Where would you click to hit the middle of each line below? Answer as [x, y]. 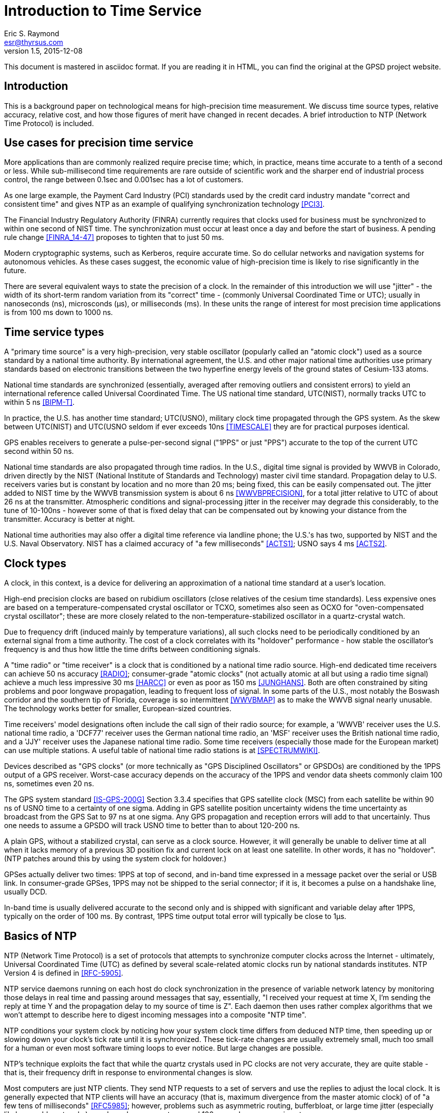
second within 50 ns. [39, 451]
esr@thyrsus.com [34, 42]
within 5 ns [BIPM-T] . [40, 402]
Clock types [35, 563]
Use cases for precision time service [99, 143]
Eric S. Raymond [32, 33]
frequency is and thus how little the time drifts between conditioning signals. [132, 649]
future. [15, 271]
